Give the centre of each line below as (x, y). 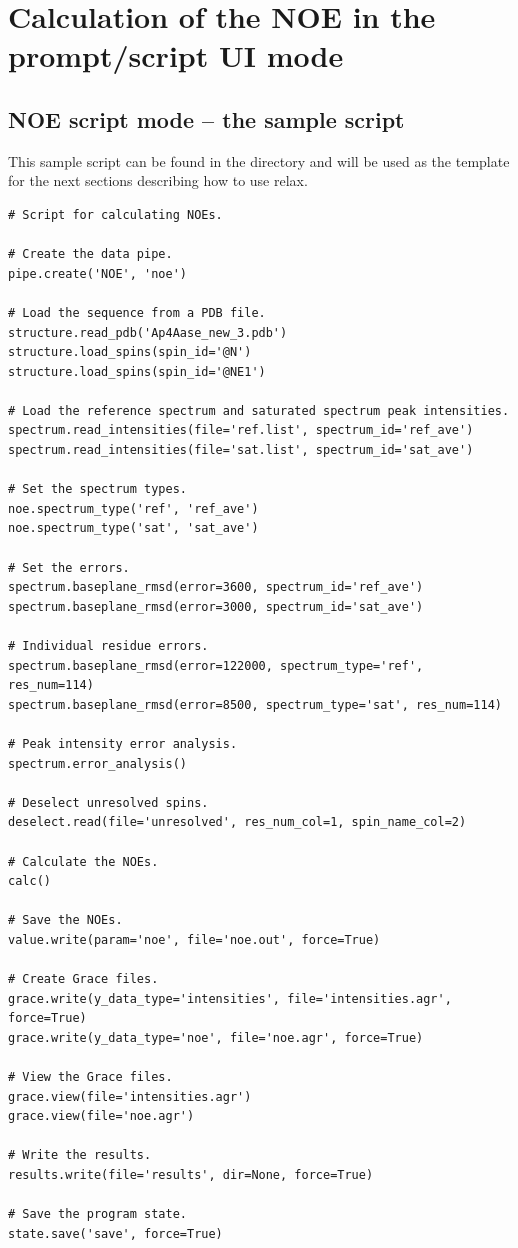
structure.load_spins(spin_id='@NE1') (137, 371)
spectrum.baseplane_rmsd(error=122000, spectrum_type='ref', (216, 665)
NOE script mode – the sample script (206, 118)
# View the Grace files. (90, 1077)
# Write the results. (80, 1155)
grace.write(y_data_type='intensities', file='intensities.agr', (230, 998)
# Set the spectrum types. (97, 489)
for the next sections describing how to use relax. (158, 180)
